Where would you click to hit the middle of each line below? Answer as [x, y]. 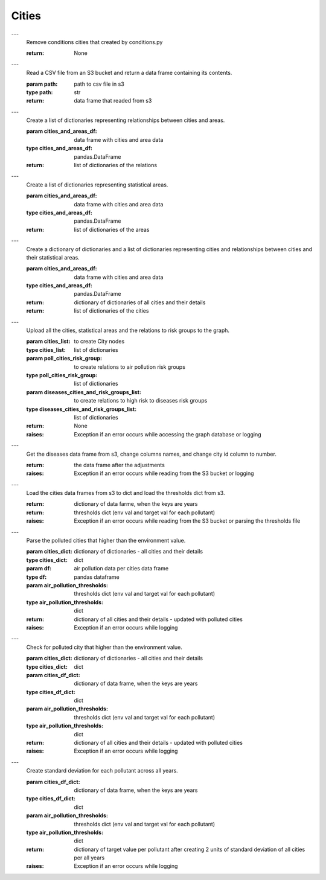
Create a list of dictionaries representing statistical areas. [97, 185]
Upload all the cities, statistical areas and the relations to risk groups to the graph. [128, 330]
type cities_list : [46, 349]
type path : [40, 92]
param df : [39, 569]
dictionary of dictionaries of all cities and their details [140, 302]
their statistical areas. [53, 257]
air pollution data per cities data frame [121, 569]
